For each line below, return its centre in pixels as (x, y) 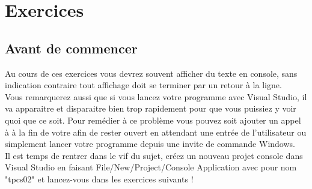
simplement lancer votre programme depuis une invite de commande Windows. (150, 144)
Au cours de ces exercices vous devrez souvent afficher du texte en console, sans (151, 73)
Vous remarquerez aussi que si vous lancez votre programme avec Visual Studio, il (156, 96)
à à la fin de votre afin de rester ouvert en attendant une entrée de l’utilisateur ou (156, 132)
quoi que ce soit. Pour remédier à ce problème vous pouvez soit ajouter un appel (153, 120)
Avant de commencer (71, 48)
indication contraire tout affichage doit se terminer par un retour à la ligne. (143, 85)
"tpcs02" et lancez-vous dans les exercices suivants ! (99, 178)
